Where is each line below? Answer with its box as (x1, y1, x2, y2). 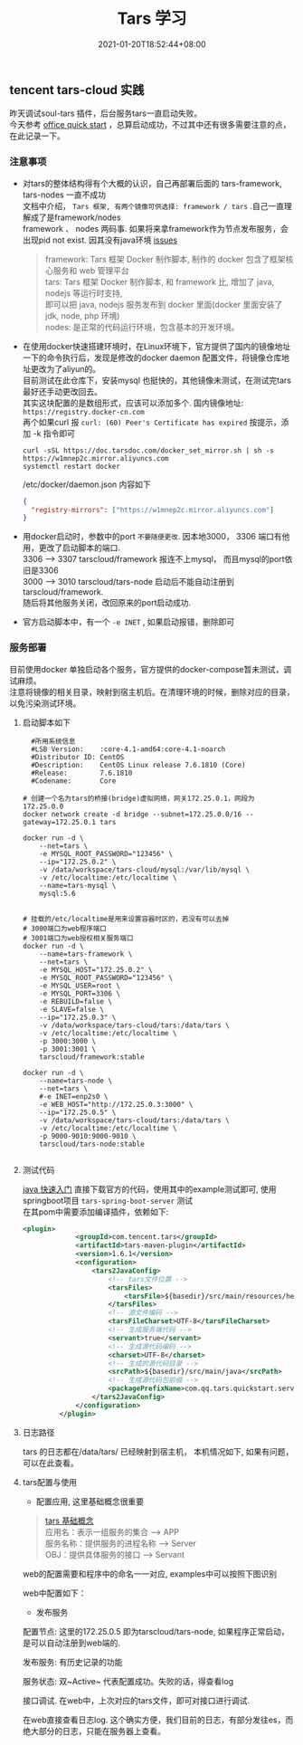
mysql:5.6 (39, 889, 76, 898)
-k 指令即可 (33, 427, 75, 439)
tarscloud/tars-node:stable (39, 1139, 145, 1149)
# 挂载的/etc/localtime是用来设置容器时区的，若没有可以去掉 (22, 914, 230, 923)
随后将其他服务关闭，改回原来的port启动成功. (22, 597, 192, 608)
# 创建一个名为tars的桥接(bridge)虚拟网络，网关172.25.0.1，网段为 (22, 794, 255, 803)
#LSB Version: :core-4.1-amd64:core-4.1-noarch (31, 744, 226, 754)
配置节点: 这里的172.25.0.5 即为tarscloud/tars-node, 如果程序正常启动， (22, 1626, 289, 1636)
